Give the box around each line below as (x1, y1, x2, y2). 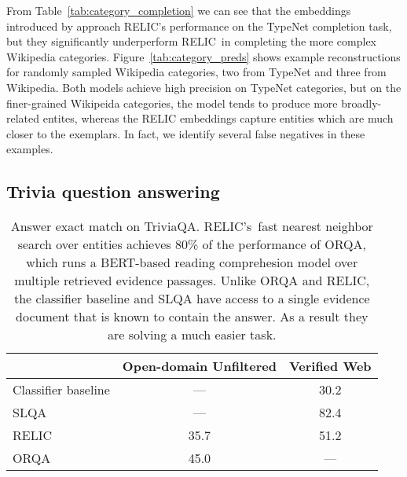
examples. (6, 141, 53, 157)
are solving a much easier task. (108, 325, 277, 344)
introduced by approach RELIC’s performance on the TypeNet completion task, (6, 17, 392, 34)
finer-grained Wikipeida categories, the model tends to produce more (6, 94, 338, 111)
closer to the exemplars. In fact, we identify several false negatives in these (6, 125, 365, 141)
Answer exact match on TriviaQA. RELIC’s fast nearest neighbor (10, 217, 373, 236)
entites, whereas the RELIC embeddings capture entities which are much (42, 110, 394, 127)
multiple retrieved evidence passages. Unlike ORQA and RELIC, (14, 271, 370, 290)
